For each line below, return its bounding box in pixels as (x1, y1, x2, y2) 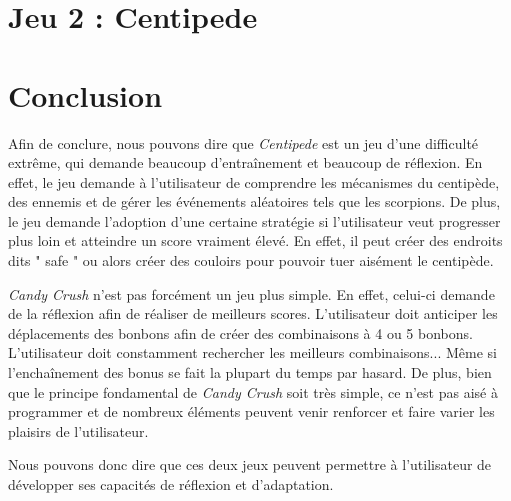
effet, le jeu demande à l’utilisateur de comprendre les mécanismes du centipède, (8, 171, 500, 192)
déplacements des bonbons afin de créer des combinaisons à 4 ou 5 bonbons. (8, 322, 473, 343)
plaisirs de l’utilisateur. (8, 420, 149, 441)
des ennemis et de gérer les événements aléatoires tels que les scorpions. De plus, (8, 191, 501, 212)
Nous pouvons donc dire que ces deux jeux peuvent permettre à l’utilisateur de (8, 454, 492, 475)
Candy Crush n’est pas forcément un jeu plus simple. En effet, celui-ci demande (8, 283, 495, 304)
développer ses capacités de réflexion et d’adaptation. (8, 474, 334, 494)
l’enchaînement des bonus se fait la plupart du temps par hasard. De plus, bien (8, 362, 492, 383)
